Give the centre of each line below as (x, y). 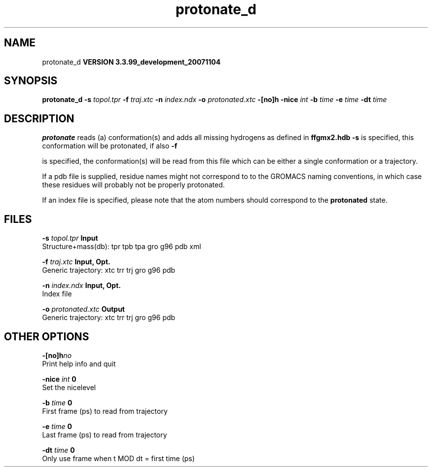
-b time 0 (57, 402)
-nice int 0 (59, 379)
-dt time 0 (58, 450)
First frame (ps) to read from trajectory (105, 411)
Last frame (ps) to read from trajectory (105, 435)
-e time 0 (57, 426)
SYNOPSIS (31, 81)
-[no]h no (57, 355)
